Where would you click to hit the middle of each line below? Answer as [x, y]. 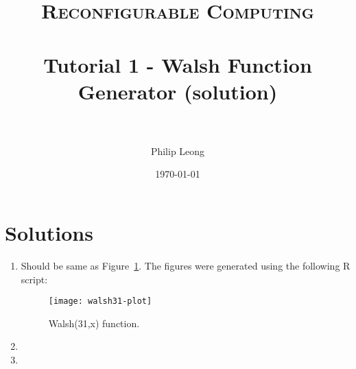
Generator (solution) [178, 91]
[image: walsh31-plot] [100, 301]
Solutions [49, 233]
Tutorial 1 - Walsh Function [178, 64]
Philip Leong [178, 151]
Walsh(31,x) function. [94, 323]
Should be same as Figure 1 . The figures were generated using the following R [186, 265]
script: [34, 279]
